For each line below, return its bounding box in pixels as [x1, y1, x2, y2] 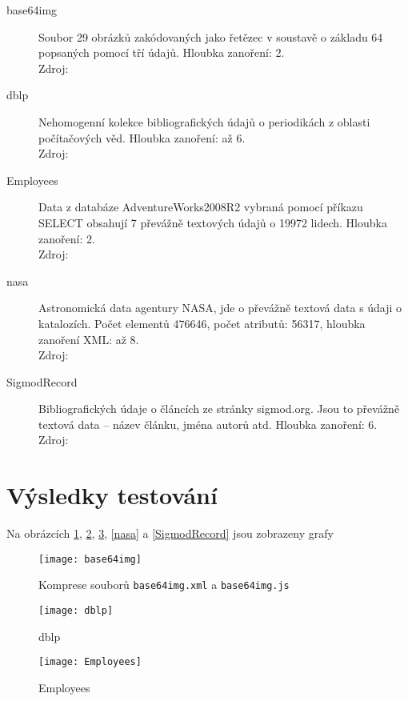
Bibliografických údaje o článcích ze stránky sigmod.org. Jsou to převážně [38, 400, 400, 417]
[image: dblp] [38, 605, 114, 617]
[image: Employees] [38, 656, 142, 668]
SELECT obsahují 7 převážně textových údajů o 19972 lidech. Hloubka [38, 214, 387, 230]
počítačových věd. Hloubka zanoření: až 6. [38, 129, 246, 146]
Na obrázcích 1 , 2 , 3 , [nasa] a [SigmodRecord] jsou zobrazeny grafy [6, 525, 334, 542]
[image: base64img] [38, 553, 142, 565]
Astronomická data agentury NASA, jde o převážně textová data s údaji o [38, 299, 402, 316]
